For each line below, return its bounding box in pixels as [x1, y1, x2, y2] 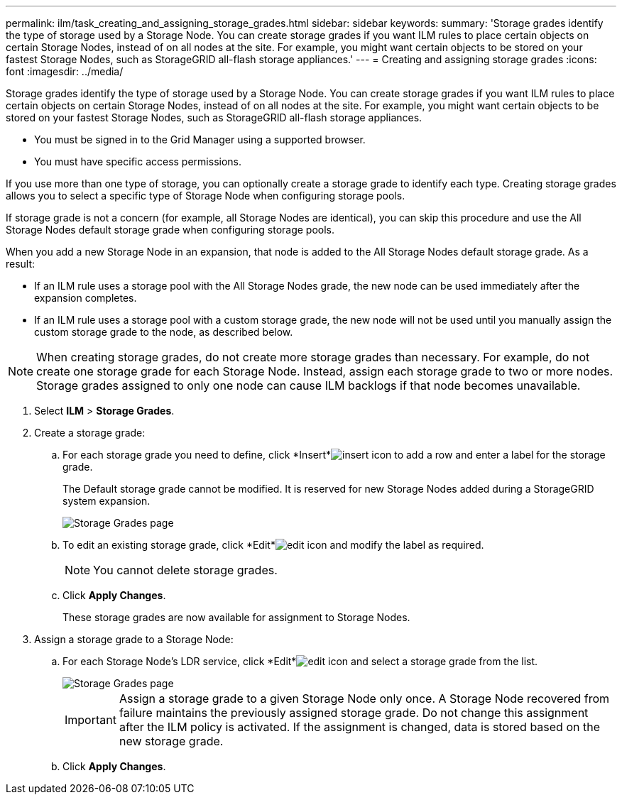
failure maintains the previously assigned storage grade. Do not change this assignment [119, 706, 589, 720]
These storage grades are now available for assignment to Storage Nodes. [62, 611, 410, 623]
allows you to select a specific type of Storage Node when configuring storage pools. [6, 190, 405, 202]
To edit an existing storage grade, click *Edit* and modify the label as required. [62, 539, 484, 551]
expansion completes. [34, 292, 137, 304]
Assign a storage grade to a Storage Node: [34, 633, 234, 645]
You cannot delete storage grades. [93, 563, 278, 577]
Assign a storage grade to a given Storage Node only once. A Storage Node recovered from [119, 691, 610, 706]
